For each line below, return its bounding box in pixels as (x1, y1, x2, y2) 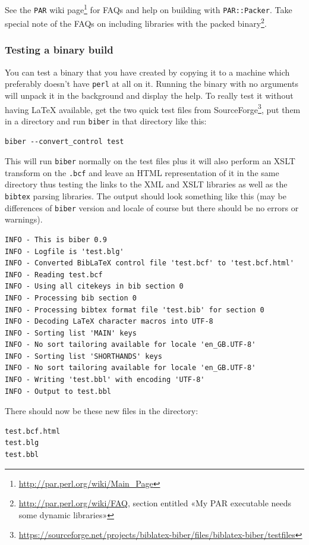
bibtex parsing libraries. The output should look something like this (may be (5, 190, 286, 202)
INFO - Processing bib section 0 (5, 293, 137, 302)
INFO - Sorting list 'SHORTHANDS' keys (5, 352, 162, 361)
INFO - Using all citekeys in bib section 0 (5, 282, 184, 291)
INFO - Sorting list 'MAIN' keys (5, 328, 137, 337)
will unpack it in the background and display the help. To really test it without (5, 89, 294, 102)
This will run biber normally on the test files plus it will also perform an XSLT (5, 155, 295, 167)
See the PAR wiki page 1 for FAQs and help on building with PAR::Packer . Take (5, 2, 292, 15)
